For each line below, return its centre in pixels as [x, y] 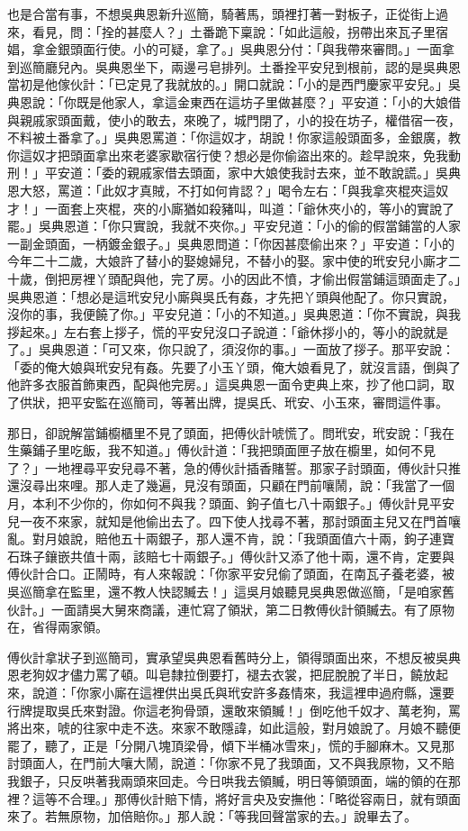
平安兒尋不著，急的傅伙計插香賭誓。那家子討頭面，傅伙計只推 [278, 467]
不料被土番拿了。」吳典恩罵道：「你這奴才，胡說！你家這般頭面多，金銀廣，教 [234, 137]
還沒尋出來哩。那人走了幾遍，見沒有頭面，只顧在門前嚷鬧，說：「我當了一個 [231, 485]
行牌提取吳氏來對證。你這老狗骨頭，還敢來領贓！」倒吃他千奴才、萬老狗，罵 [234, 710]
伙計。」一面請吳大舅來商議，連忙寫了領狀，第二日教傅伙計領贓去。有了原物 [231, 609]
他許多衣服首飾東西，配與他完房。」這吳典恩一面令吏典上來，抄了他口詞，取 [231, 384]
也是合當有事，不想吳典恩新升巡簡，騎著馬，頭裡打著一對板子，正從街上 [221, 14]
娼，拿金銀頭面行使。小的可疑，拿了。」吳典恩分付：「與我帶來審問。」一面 [225, 49]
